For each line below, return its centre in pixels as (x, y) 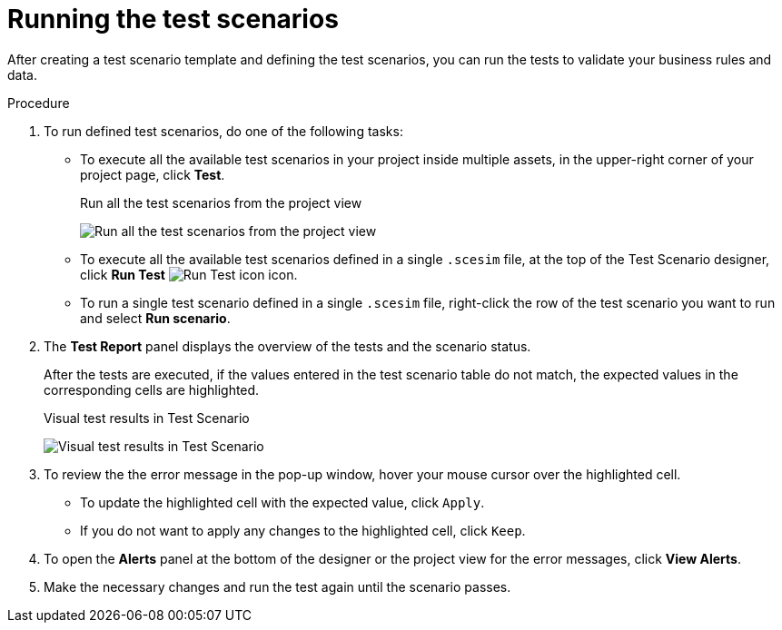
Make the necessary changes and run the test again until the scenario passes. (277, 586)
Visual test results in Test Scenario (147, 418)
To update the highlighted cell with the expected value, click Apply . (282, 502)
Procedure (39, 103)
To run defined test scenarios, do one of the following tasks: (223, 131)
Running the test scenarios (173, 19)
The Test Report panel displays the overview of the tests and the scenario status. (287, 346)
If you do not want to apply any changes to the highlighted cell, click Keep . (303, 530)
